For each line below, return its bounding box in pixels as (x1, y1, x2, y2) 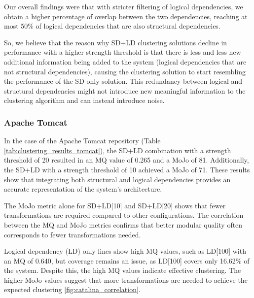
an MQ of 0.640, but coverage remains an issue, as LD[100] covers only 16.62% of (4, 255, 250, 265)
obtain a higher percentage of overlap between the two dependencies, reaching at (4, 11, 248, 21)
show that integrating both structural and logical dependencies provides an (4, 174, 231, 184)
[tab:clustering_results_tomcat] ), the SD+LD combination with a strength (4, 145, 231, 155)
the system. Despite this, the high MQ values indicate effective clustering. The (4, 265, 241, 275)
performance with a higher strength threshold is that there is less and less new (4, 47, 241, 57)
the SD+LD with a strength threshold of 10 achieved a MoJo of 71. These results (4, 164, 250, 174)
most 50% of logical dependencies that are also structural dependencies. (4, 21, 220, 31)
